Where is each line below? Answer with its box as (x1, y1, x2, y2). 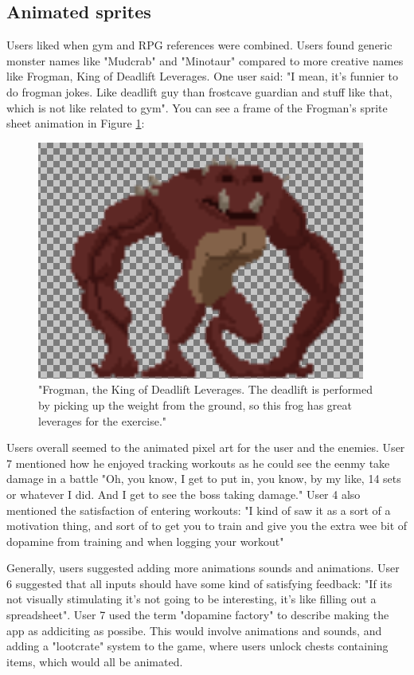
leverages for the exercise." (38, 412, 167, 429)
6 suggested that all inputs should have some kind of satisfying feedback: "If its (6, 575, 393, 591)
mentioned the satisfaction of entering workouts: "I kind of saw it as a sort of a (6, 501, 391, 518)
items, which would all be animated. (6, 653, 183, 669)
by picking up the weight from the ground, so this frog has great (38, 396, 352, 413)
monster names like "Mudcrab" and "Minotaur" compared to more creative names (6, 52, 404, 69)
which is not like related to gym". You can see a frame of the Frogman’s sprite (6, 99, 388, 116)
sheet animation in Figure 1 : (6, 115, 145, 131)
